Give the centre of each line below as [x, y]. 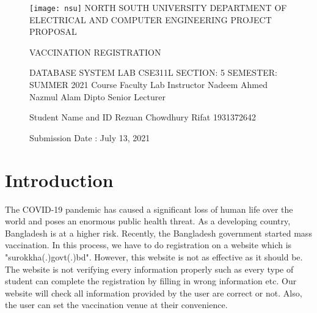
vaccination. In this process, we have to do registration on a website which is [148, 245]
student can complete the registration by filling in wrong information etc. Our [151, 281]
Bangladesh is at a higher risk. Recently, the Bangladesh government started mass [158, 233]
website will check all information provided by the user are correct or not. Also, [154, 293]
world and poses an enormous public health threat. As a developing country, [148, 221]
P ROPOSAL [53, 31]
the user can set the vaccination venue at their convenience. [116, 305]
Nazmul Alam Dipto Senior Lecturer [97, 96]
